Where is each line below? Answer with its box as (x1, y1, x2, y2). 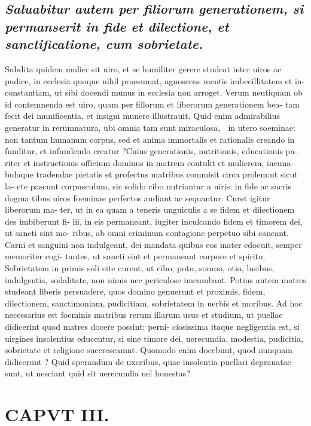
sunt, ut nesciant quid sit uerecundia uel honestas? (5, 367, 190, 379)
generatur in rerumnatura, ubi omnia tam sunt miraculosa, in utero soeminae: (5, 121, 295, 133)
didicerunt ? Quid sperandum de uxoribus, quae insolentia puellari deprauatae (5, 355, 291, 367)
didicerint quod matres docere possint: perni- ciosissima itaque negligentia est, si (5, 320, 300, 333)
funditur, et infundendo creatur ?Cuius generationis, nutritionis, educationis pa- (5, 145, 298, 157)
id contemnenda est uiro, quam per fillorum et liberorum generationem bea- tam (5, 97, 300, 110)
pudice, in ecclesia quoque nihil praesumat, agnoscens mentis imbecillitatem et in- (5, 74, 305, 87)
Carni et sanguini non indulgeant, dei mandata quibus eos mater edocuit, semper (5, 238, 302, 250)
